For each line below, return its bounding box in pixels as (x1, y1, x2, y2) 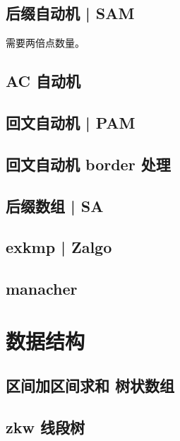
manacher (6, 278, 78, 300)
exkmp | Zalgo (6, 236, 112, 258)
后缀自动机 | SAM (6, 2, 135, 24)
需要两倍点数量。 (6, 35, 85, 50)
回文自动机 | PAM (6, 111, 136, 133)
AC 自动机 (6, 70, 81, 92)
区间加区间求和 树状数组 (6, 375, 175, 396)
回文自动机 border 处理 (6, 153, 171, 175)
